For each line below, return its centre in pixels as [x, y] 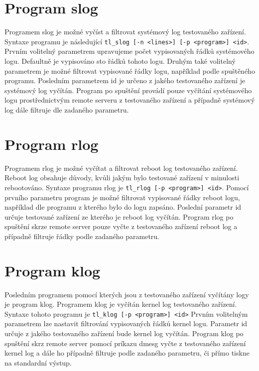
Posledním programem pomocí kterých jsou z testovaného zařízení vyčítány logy [127, 294]
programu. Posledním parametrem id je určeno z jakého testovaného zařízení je [125, 80]
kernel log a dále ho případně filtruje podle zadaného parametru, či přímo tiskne [127, 353]
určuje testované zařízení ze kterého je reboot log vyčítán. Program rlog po [119, 216]
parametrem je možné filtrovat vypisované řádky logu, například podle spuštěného [130, 70]
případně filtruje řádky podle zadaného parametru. [82, 236]
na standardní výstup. [38, 362]
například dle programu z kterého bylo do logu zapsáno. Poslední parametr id [123, 207]
